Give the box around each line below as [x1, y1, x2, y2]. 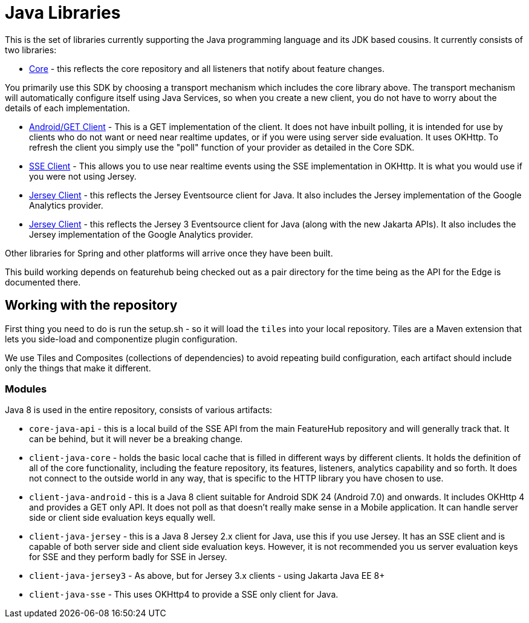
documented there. [5, 276, 81, 287]
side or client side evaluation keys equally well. [29, 512, 216, 523]
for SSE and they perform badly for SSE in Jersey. [29, 552, 227, 563]
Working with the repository [5, 298, 178, 313]
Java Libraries [5, 2, 121, 23]
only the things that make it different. [5, 362, 151, 373]
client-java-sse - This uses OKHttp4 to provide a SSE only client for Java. [29, 589, 339, 600]
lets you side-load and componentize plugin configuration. [5, 333, 238, 344]
